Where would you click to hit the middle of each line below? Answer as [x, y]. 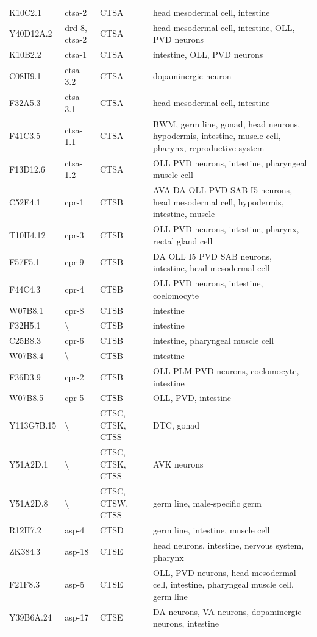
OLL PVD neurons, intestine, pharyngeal [230, 162]
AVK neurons [178, 464]
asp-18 [77, 551]
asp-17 [77, 617]
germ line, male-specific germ [207, 503]
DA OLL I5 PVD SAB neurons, [212, 256]
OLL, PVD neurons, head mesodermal [225, 572]
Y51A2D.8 [29, 503]
